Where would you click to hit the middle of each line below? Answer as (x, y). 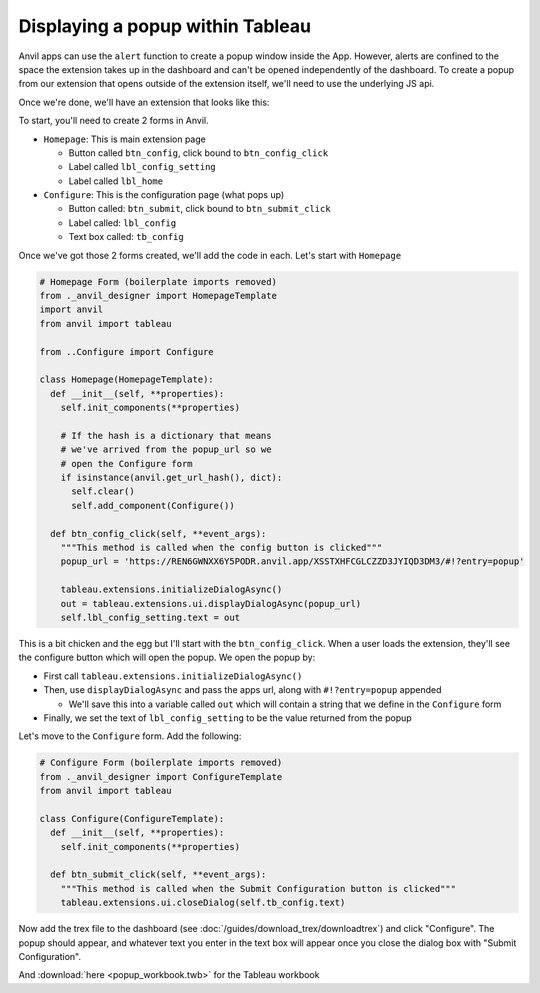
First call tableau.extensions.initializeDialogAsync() (173, 676)
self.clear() (103, 491)
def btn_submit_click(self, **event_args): (158, 874)
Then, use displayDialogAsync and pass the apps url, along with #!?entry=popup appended (242, 690)
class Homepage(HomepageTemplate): (126, 379)
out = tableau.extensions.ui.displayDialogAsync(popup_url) (211, 603)
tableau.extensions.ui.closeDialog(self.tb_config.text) (203, 903)
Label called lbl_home (116, 181)
